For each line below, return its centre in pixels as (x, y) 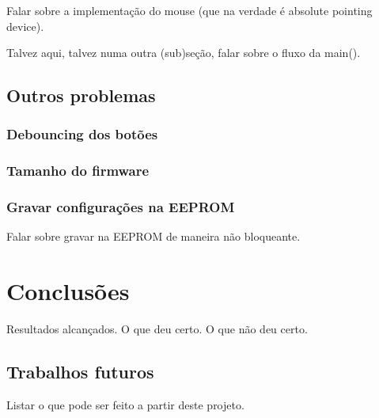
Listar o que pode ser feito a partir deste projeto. (125, 404)
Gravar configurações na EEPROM (121, 207)
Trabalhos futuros (80, 372)
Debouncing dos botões (82, 134)
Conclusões (68, 291)
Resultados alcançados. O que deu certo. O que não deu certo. (157, 329)
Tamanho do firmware (78, 171)
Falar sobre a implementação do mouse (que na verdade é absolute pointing (189, 10)
